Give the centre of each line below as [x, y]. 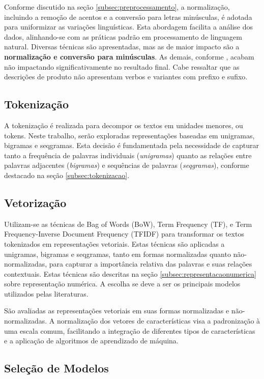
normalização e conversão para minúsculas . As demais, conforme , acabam [129, 56]
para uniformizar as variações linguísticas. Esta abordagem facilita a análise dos [128, 27]
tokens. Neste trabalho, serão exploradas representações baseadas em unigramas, [129, 135]
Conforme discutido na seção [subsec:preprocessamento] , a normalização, [117, 7]
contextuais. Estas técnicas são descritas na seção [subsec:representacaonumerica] [130, 273]
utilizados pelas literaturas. [46, 293]
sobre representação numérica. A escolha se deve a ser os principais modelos [122, 284]
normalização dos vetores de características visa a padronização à [158, 321]
